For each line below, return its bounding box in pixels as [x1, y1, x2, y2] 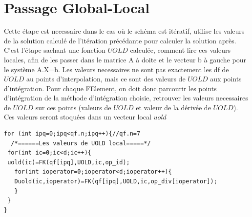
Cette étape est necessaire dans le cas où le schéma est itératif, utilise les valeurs [4, 26, 245, 36]
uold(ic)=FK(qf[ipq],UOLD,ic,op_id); [7, 158, 130, 166]
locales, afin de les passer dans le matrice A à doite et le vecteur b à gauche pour [4, 54, 246, 64]
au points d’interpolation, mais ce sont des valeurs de [26, 74, 186, 84]
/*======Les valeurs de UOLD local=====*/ [11, 139, 151, 147]
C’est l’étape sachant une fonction [4, 45, 105, 55]
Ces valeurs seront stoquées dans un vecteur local [4, 112, 151, 122]
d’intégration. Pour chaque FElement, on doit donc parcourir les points [4, 83, 217, 93]
